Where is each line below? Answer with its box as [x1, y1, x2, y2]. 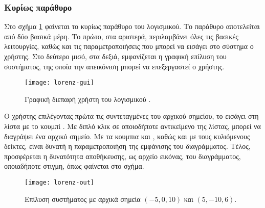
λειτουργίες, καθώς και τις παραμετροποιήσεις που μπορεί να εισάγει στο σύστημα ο [4, 41, 254, 51]
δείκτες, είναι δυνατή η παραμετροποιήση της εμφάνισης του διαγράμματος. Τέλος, [4, 141, 251, 151]
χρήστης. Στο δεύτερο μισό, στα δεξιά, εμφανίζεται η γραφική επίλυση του [4, 51, 227, 61]
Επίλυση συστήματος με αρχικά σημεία [25, 193, 141, 204]
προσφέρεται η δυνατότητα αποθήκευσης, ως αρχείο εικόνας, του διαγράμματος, [4, 150, 241, 161]
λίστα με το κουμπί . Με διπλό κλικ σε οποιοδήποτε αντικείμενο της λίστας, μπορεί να [4, 121, 261, 132]
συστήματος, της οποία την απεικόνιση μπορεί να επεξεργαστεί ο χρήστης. [4, 61, 225, 71]
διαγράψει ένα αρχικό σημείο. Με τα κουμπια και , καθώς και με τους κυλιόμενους [4, 131, 250, 141]
